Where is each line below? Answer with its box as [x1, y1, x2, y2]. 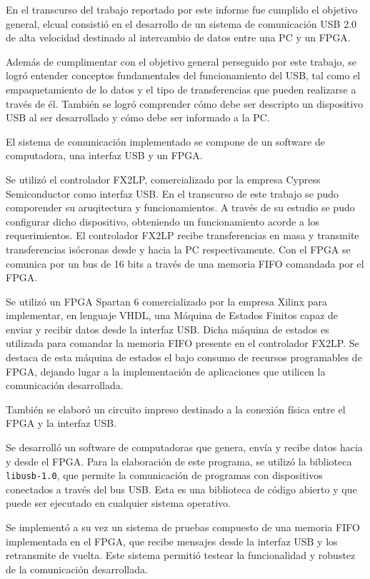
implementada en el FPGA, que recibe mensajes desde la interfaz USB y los [6, 533, 338, 548]
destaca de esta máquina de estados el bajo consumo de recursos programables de [6, 350, 362, 365]
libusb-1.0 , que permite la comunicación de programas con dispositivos [6, 468, 323, 483]
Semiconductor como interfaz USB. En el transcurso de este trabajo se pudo [6, 186, 339, 201]
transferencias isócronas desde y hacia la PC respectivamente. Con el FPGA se [6, 241, 351, 256]
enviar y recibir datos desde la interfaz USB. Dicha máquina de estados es [6, 321, 329, 336]
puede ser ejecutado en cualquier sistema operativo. [6, 495, 231, 510]
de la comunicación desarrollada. [6, 561, 148, 576]
